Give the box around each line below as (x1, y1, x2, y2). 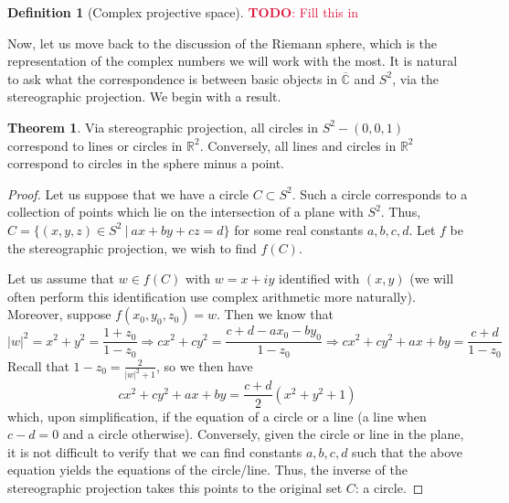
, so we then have (155, 356, 253, 375)
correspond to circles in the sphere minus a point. (7, 154, 285, 173)
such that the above (352, 442, 463, 461)
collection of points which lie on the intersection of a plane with (7, 202, 364, 221)
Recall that (7, 356, 69, 375)
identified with (278, 269, 360, 288)
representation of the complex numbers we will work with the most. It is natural (7, 51, 458, 70)
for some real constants (234, 219, 364, 239)
